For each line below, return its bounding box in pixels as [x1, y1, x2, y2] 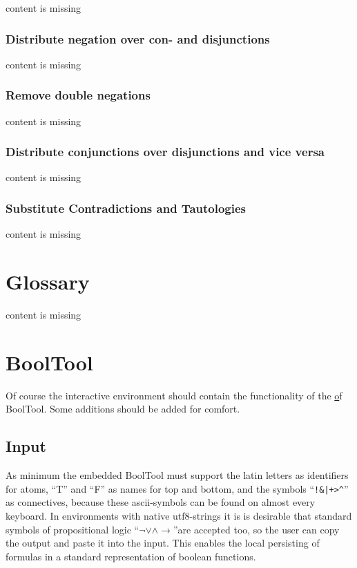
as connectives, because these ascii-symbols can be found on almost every [6, 495, 316, 509]
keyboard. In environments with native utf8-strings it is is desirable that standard [6, 508, 352, 522]
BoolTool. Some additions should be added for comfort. [6, 401, 240, 416]
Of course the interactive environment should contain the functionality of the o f [6, 388, 342, 402]
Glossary [6, 267, 90, 296]
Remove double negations [6, 86, 151, 104]
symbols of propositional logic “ [6, 522, 139, 536]
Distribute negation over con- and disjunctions [6, 30, 270, 47]
